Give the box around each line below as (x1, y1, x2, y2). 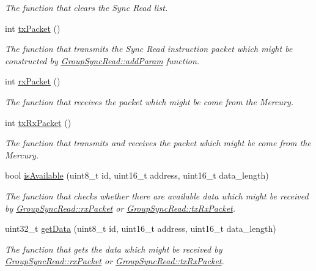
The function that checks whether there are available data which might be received (5, 189, 309, 202)
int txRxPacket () (5, 116, 72, 128)
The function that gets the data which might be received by (5, 242, 222, 255)
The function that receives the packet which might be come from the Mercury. (5, 95, 294, 108)
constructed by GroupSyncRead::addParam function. (5, 54, 200, 67)
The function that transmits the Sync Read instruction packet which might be (5, 42, 293, 55)
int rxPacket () (5, 75, 61, 87)
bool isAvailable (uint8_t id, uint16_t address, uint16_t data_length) (5, 169, 269, 182)
